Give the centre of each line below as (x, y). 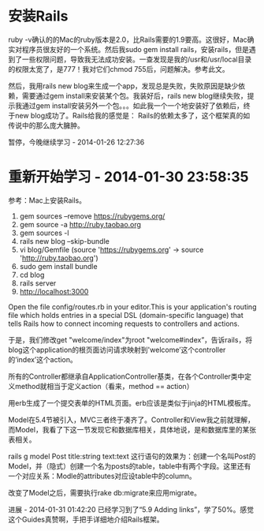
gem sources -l (44, 233)
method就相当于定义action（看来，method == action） (104, 386)
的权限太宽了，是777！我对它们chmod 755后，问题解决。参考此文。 (119, 69)
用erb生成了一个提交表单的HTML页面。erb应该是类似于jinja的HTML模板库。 (132, 402)
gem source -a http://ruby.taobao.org (80, 224)
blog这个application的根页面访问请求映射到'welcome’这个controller (117, 350)
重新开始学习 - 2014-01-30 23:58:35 (129, 177)
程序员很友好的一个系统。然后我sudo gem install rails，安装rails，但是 (136, 49)
